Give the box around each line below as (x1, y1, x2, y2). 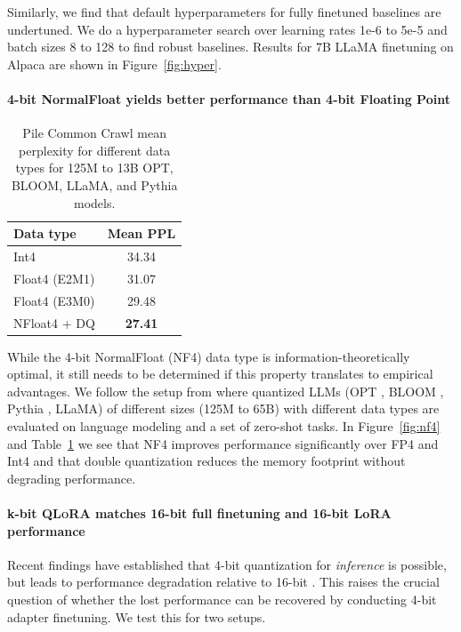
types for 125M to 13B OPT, (15, 158, 174, 177)
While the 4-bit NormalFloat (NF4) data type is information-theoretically (7, 347, 410, 365)
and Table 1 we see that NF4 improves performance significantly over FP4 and (7, 434, 439, 452)
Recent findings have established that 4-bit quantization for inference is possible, (7, 555, 447, 573)
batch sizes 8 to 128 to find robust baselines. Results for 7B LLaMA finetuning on (7, 37, 454, 56)
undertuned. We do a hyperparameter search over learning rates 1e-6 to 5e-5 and (7, 20, 448, 38)
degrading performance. (7, 468, 136, 487)
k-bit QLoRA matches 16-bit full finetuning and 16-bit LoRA (7, 503, 392, 522)
